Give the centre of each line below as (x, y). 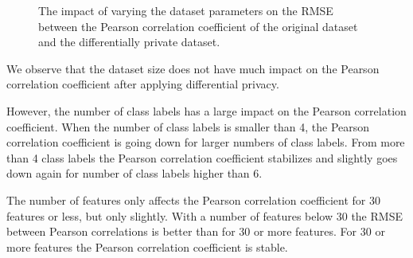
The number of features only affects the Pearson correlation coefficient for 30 (194, 199)
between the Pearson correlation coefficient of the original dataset (198, 26)
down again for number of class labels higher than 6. (134, 173)
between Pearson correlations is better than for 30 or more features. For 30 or (196, 231)
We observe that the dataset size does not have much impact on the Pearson (193, 68)
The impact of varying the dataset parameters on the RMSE (186, 10)
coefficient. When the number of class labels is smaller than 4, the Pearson (188, 126)
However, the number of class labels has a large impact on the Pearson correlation (206, 110)
